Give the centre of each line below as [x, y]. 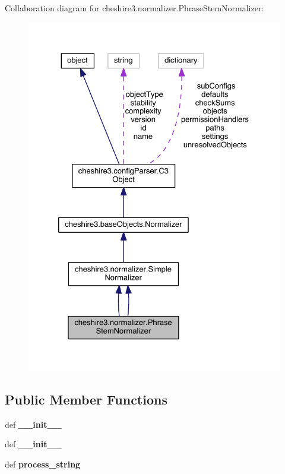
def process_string [43, 464]
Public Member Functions [86, 399]
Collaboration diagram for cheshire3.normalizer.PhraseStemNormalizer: [134, 8]
